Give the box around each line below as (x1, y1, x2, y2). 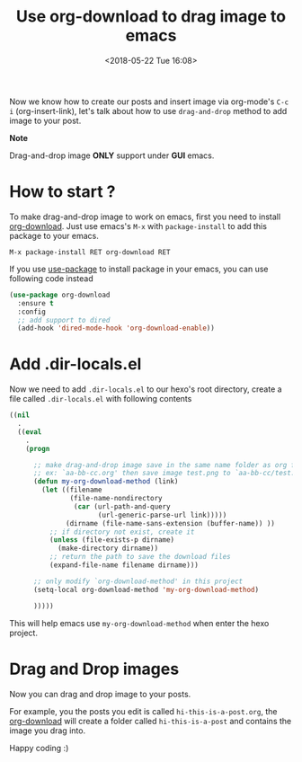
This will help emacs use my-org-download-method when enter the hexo (9, 617, 270, 628)
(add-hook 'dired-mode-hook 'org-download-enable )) (17, 323, 216, 333)
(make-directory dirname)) (57, 544, 159, 554)
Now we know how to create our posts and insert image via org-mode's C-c (9, 96, 289, 107)
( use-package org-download (9, 290, 111, 299)
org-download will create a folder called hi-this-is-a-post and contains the (9, 715, 292, 726)
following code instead (9, 272, 94, 284)
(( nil (9, 411, 30, 420)
